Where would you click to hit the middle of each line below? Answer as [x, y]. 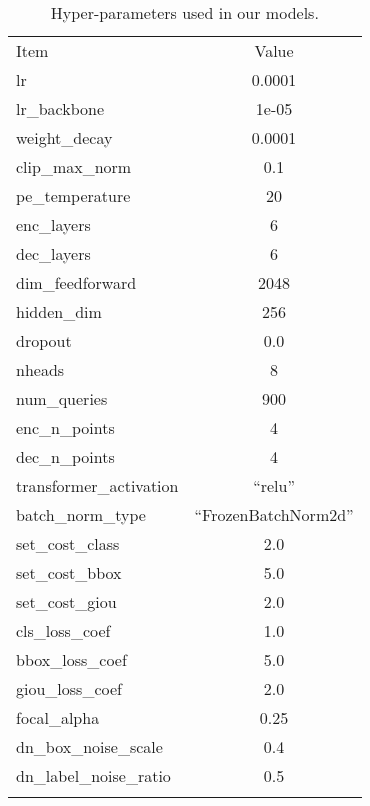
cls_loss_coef [63, 630]
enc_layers [53, 224]
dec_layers [53, 253]
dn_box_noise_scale [89, 746]
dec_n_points [65, 456]
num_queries [62, 398]
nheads [40, 369]
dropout [44, 340]
